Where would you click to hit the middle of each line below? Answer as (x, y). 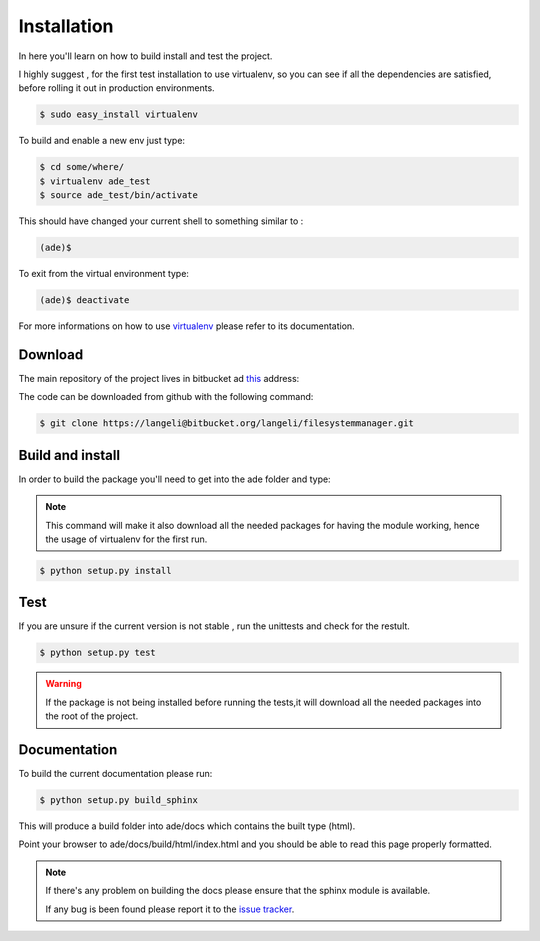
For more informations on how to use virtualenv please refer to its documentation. (186, 326)
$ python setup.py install (105, 570)
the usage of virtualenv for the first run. (126, 539)
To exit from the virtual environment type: (104, 274)
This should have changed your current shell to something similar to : (161, 221)
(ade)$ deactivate (84, 300)
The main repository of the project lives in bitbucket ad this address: (159, 378)
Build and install (69, 455)
